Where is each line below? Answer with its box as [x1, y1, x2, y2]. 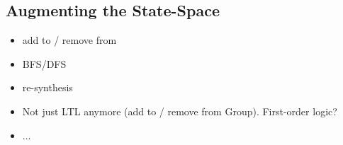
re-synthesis [22, 80, 73, 95]
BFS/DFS [22, 56, 67, 71]
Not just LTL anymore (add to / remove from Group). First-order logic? [22, 103, 337, 118]
